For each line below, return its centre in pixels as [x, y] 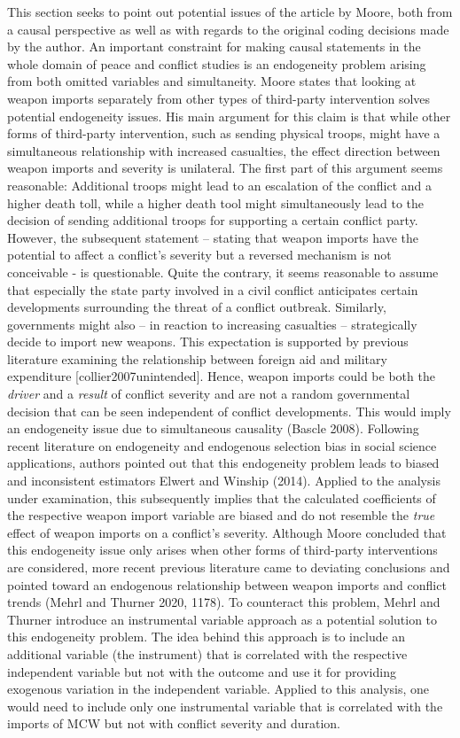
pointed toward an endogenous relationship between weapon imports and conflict [227, 584]
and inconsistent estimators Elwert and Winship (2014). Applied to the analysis [224, 481]
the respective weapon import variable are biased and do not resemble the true [221, 515]
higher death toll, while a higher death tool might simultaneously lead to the [216, 202]
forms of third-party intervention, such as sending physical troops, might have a [224, 133]
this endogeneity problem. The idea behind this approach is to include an [207, 637]
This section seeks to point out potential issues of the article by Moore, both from [230, 12]
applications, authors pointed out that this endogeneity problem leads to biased [223, 463]
